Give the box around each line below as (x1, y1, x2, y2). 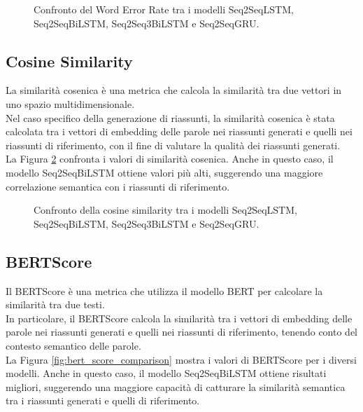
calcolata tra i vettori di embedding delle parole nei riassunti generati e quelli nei (6, 124, 353, 139)
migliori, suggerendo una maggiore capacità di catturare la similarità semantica (6, 379, 346, 394)
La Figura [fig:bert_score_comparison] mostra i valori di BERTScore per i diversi (6, 352, 357, 366)
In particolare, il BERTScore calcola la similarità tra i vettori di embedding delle (6, 310, 353, 325)
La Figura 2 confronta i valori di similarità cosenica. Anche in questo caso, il (6, 151, 334, 166)
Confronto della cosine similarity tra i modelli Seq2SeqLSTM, (34, 202, 297, 217)
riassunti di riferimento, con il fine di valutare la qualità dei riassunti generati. (6, 137, 341, 152)
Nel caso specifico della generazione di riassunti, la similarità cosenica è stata (6, 110, 335, 125)
